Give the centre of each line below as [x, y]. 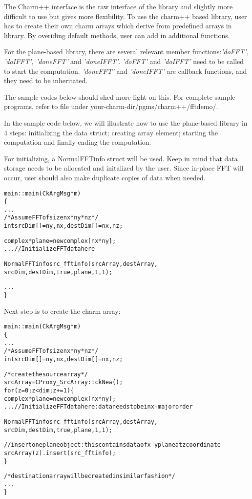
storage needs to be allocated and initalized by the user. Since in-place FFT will [124, 168]
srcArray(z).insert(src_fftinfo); [60, 453]
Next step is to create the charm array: [62, 311]
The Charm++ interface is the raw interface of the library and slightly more [118, 6]
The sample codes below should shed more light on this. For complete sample [120, 97]
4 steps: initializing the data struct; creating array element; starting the [111, 132]
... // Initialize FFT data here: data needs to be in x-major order [98, 407]
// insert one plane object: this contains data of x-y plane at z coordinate [112, 445]
